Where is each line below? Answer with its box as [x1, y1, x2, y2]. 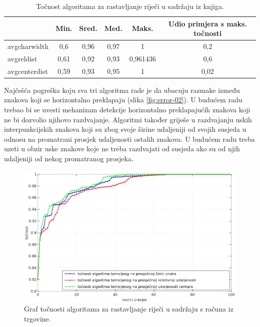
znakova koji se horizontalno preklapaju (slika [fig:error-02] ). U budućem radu [4, 94, 242, 105]
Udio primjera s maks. [168, 18, 247, 28]
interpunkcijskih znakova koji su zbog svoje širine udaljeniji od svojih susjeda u [4, 124, 246, 134]
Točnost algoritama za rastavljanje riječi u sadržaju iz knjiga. [36, 1, 224, 11]
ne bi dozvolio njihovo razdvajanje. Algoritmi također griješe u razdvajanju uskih [4, 114, 252, 124]
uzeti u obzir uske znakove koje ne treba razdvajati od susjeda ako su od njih [4, 143, 240, 154]
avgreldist [7, 53, 37, 63]
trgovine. [24, 313, 51, 324]
